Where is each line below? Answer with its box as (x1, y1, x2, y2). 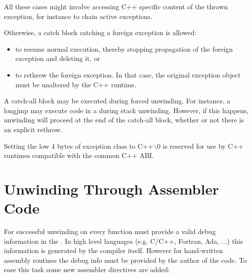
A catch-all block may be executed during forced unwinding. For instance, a (4, 96, 231, 106)
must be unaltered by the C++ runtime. (15, 79, 136, 89)
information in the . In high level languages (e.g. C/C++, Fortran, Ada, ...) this (4, 236, 243, 246)
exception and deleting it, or (15, 53, 100, 63)
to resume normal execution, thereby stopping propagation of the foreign (15, 43, 233, 54)
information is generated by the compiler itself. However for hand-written (4, 245, 223, 256)
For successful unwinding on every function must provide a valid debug (4, 226, 216, 237)
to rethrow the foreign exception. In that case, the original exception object (15, 69, 241, 79)
